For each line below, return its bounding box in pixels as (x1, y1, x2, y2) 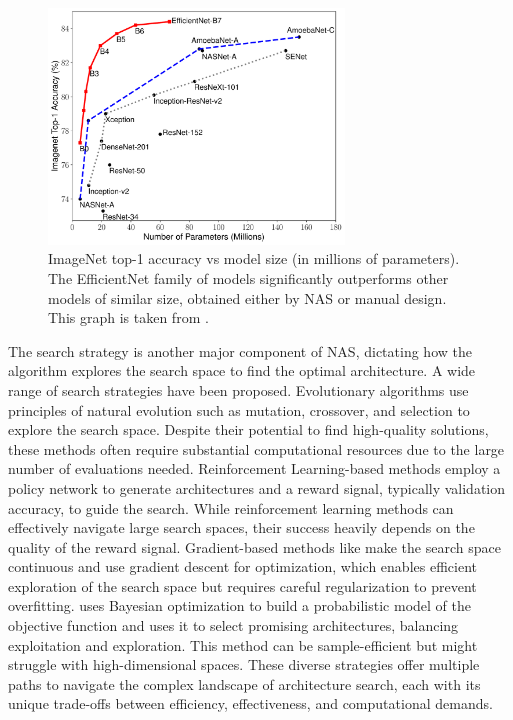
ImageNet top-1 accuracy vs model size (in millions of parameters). (48, 248, 460, 269)
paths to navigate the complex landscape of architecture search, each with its (8, 673, 481, 694)
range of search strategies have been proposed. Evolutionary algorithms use (8, 379, 469, 400)
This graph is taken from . (48, 307, 209, 328)
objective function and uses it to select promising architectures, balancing (8, 615, 459, 636)
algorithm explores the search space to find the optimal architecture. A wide (8, 360, 476, 381)
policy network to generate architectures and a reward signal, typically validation (8, 477, 506, 498)
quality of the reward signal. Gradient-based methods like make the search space (8, 536, 501, 557)
